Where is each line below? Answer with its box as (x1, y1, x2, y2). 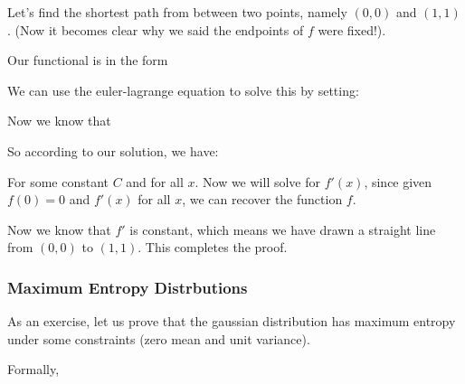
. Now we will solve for (195, 172, 320, 191)
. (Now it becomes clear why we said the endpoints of (7, 20, 304, 39)
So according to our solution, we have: (7, 141, 219, 160)
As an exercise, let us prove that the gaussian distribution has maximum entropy (7, 312, 456, 331)
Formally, (7, 360, 60, 379)
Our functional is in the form (7, 51, 168, 70)
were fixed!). (318, 20, 386, 39)
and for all (126, 172, 184, 191)
